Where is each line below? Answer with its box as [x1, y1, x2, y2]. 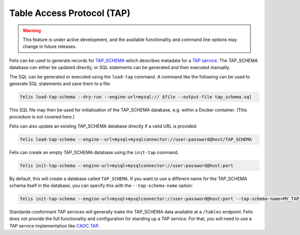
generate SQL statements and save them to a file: [9, 80, 111, 86]
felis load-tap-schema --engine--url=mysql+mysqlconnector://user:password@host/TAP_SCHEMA [19, 136, 252, 142]
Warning [22, 27, 41, 33]
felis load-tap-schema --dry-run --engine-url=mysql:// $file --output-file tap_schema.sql [19, 94, 252, 99]
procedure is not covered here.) [9, 114, 75, 120]
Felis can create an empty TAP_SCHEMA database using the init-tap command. [9, 149, 179, 155]
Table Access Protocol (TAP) [9, 7, 130, 18]
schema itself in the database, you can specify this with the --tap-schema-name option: [9, 182, 193, 188]
